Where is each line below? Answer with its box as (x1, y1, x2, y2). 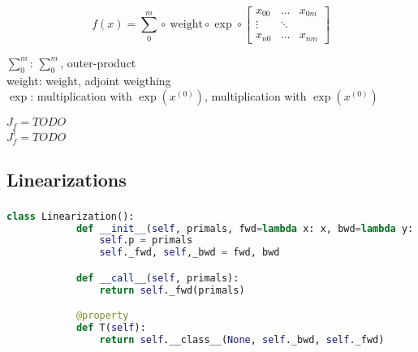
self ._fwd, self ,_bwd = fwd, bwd (99, 247, 280, 259)
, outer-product (60, 54, 136, 71)
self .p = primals (99, 234, 193, 247)
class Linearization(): (6, 210, 135, 222)
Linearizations (6, 167, 127, 192)
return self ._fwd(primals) (99, 284, 245, 296)
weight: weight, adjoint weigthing (6, 71, 171, 88)
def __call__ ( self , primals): (75, 272, 239, 284)
